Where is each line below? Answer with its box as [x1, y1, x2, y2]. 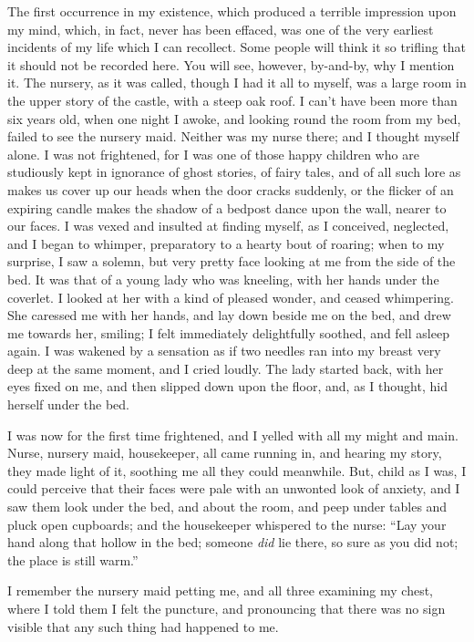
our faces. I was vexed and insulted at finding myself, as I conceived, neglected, [7, 216, 449, 235]
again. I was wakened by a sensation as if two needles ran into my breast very [7, 341, 441, 360]
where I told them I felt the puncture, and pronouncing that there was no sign [7, 599, 446, 617]
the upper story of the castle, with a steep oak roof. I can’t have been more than [7, 90, 458, 109]
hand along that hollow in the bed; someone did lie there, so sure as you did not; [7, 533, 459, 552]
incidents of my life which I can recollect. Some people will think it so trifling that [7, 37, 467, 57]
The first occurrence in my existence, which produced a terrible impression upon [7, 2, 457, 20]
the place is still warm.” [7, 550, 139, 569]
